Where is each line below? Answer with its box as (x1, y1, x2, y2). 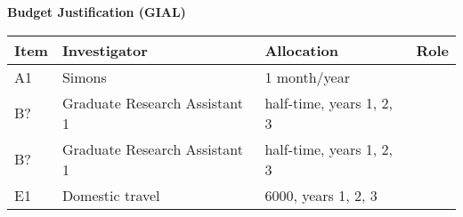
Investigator (61, 39, 148, 60)
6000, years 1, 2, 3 (264, 184, 378, 205)
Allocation (264, 39, 339, 60)
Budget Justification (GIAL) (7, 3, 186, 20)
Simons (61, 66, 107, 87)
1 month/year (264, 66, 350, 87)
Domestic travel (61, 184, 160, 205)
